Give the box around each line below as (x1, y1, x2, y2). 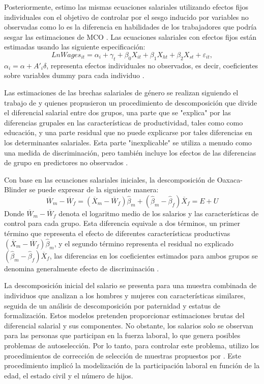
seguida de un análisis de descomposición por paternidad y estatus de (4, 300, 220, 311)
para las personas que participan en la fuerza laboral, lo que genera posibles (4, 330, 241, 341)
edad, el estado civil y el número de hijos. (4, 370, 133, 380)
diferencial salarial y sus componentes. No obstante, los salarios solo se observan (4, 320, 253, 330)
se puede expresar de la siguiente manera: (29, 184, 159, 195)
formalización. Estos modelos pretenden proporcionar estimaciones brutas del (4, 310, 245, 321)
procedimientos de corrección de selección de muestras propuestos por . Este (4, 350, 242, 361)
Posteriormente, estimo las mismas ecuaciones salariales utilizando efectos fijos (4, 2, 249, 12)
